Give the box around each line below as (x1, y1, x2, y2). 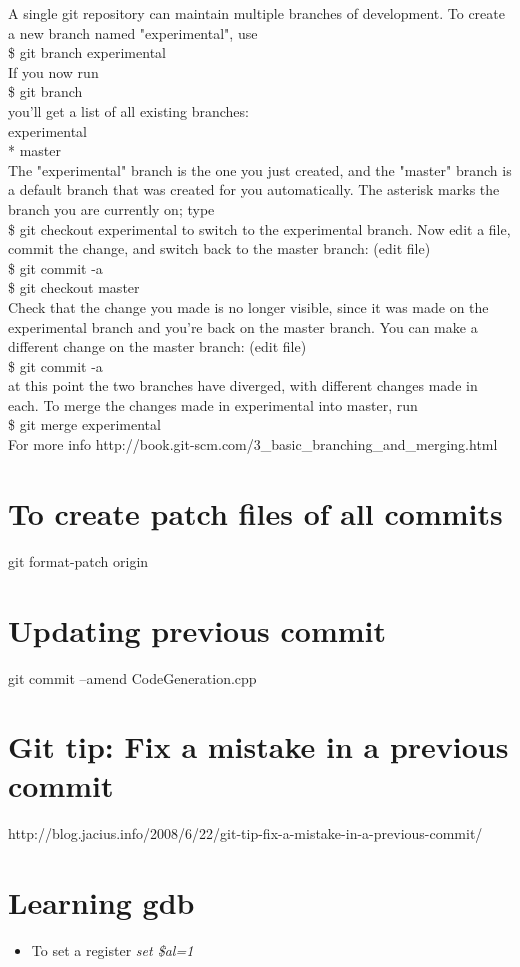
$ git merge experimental (8, 414, 161, 435)
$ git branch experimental (8, 42, 166, 63)
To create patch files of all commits (8, 492, 503, 533)
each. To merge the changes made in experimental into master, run (8, 394, 418, 415)
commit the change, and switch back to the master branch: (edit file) (8, 238, 431, 259)
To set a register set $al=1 (31, 940, 194, 961)
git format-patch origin (8, 550, 149, 571)
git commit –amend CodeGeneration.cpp (8, 667, 257, 688)
